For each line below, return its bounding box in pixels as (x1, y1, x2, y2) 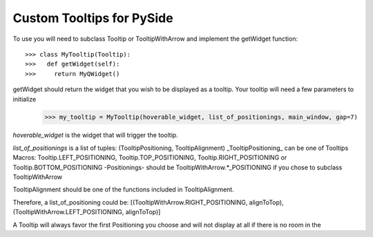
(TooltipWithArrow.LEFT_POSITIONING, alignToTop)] (12, 208, 161, 216)
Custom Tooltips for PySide (12, 10, 173, 26)
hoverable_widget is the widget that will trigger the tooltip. (12, 131, 179, 140)
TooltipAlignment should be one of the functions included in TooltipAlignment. (12, 185, 234, 193)
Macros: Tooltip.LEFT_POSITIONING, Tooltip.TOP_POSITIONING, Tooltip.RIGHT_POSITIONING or (12, 153, 287, 162)
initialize (12, 95, 37, 103)
